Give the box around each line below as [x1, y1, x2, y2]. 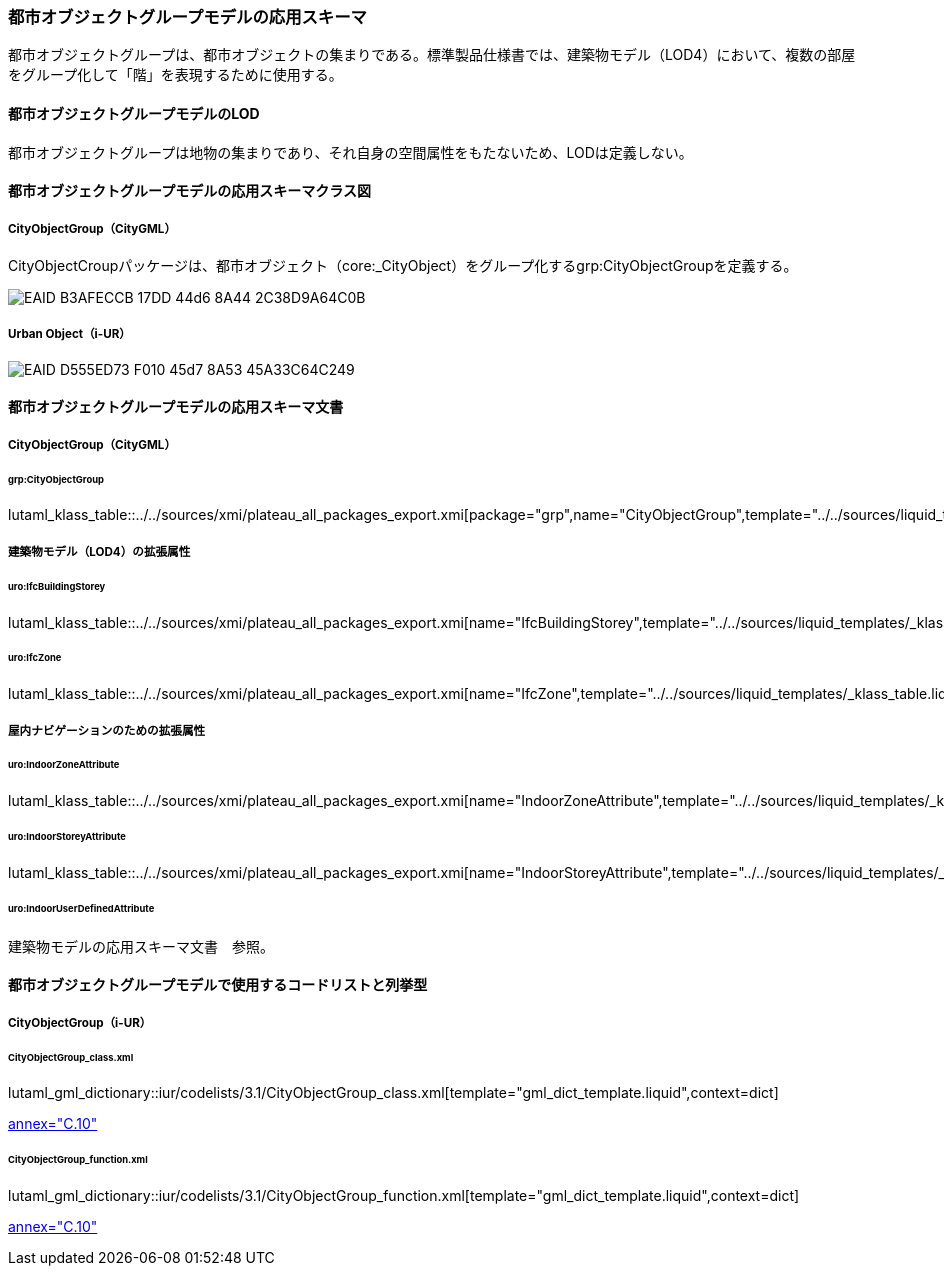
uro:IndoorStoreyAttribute [8, 831, 126, 843]
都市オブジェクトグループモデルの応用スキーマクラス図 [8, 182, 371, 200]
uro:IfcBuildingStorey [8, 580, 106, 592]
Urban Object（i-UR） [8, 327, 131, 342]
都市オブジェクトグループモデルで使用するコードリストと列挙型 [8, 976, 428, 994]
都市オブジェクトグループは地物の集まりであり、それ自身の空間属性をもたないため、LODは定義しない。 [8, 143, 693, 161]
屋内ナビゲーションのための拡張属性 [8, 723, 206, 738]
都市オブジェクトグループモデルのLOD [8, 104, 260, 122]
